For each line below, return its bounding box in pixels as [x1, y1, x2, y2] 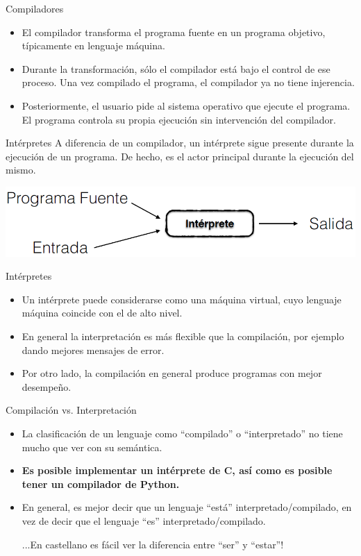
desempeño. [22, 379, 72, 394]
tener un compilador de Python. [22, 476, 180, 491]
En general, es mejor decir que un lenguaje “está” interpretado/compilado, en [22, 500, 352, 514]
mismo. [6, 162, 36, 177]
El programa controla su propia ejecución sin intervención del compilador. [22, 112, 336, 126]
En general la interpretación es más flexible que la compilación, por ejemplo [22, 329, 344, 343]
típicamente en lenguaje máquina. [22, 38, 165, 53]
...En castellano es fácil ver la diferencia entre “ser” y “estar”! [22, 537, 284, 551]
